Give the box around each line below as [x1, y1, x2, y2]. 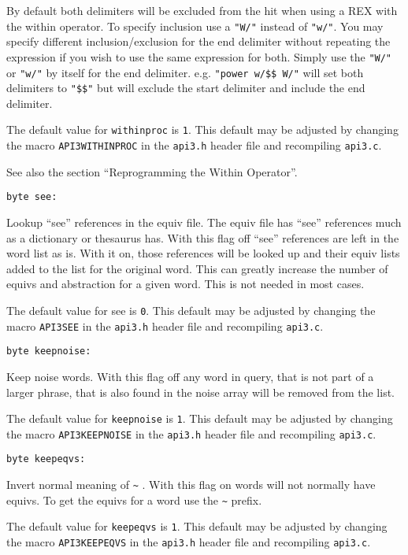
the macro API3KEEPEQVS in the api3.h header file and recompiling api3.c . [6, 534, 371, 550]
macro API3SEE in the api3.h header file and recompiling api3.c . [6, 317, 324, 334]
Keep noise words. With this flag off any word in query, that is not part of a [6, 368, 374, 384]
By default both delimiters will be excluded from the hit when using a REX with [6, 2, 398, 18]
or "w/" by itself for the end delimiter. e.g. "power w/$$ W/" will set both [6, 64, 364, 80]
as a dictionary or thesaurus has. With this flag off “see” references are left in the [6, 229, 399, 246]
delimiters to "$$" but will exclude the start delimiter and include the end [6, 80, 365, 96]
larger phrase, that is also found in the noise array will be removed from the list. [6, 383, 395, 400]
